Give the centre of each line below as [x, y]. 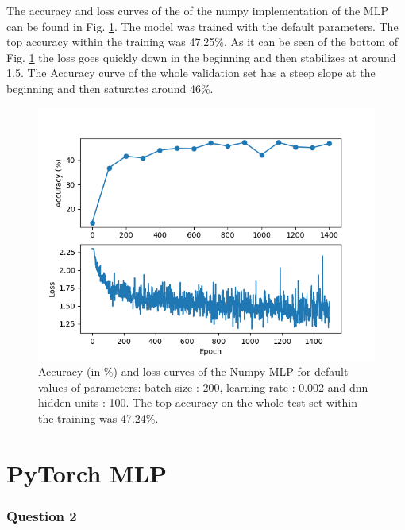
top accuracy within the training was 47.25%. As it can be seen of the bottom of [202, 42]
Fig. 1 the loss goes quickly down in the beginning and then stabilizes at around [201, 57]
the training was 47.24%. [98, 418]
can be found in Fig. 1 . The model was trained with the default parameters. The [202, 26]
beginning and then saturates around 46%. [110, 88]
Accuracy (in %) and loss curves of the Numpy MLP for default [193, 371]
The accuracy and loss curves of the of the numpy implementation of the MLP [197, 10]
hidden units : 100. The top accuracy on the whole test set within [198, 402]
